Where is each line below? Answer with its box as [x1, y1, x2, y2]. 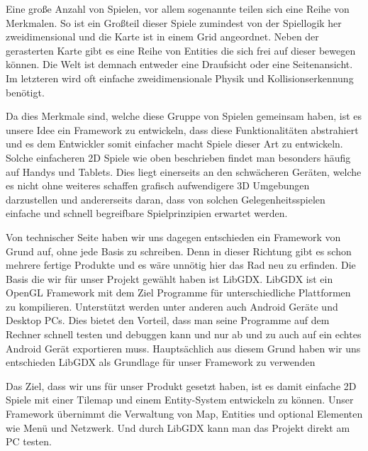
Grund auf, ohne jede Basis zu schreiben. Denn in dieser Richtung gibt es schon [6, 243, 352, 258]
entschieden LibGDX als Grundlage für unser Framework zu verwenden [6, 355, 316, 369]
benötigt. [6, 84, 45, 99]
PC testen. [6, 434, 52, 449]
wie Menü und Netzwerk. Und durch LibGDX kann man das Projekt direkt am [6, 420, 350, 435]
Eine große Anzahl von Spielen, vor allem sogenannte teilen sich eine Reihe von [6, 1, 350, 16]
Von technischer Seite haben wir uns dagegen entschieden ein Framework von [6, 229, 341, 244]
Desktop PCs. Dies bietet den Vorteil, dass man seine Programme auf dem [6, 313, 330, 328]
